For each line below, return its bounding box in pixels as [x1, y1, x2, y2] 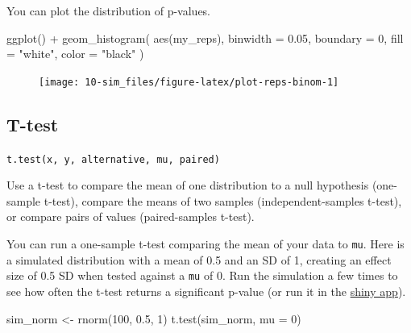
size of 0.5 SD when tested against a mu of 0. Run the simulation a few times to [6, 267, 398, 284]
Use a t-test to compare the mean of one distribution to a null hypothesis [6, 177, 369, 194]
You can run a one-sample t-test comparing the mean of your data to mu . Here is [6, 235, 405, 252]
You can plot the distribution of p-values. [6, 2, 211, 19]
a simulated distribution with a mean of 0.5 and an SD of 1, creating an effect [6, 251, 392, 268]
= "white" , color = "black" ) [6, 45, 144, 62]
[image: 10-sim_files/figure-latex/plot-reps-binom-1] [39, 76, 339, 88]
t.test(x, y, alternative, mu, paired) [6, 153, 220, 165]
